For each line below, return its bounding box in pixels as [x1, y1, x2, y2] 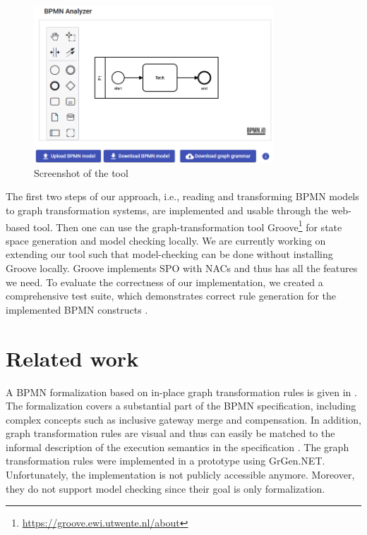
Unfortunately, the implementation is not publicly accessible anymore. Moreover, [6, 467, 355, 482]
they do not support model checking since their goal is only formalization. [6, 481, 325, 496]
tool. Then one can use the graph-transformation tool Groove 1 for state [32, 217, 342, 234]
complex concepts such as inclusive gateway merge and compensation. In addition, [6, 412, 361, 426]
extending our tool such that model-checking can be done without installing [6, 247, 333, 262]
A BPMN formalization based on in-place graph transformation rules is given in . [6, 384, 357, 399]
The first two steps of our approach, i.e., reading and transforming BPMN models [6, 189, 359, 204]
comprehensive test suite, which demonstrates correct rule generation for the [6, 288, 337, 303]
